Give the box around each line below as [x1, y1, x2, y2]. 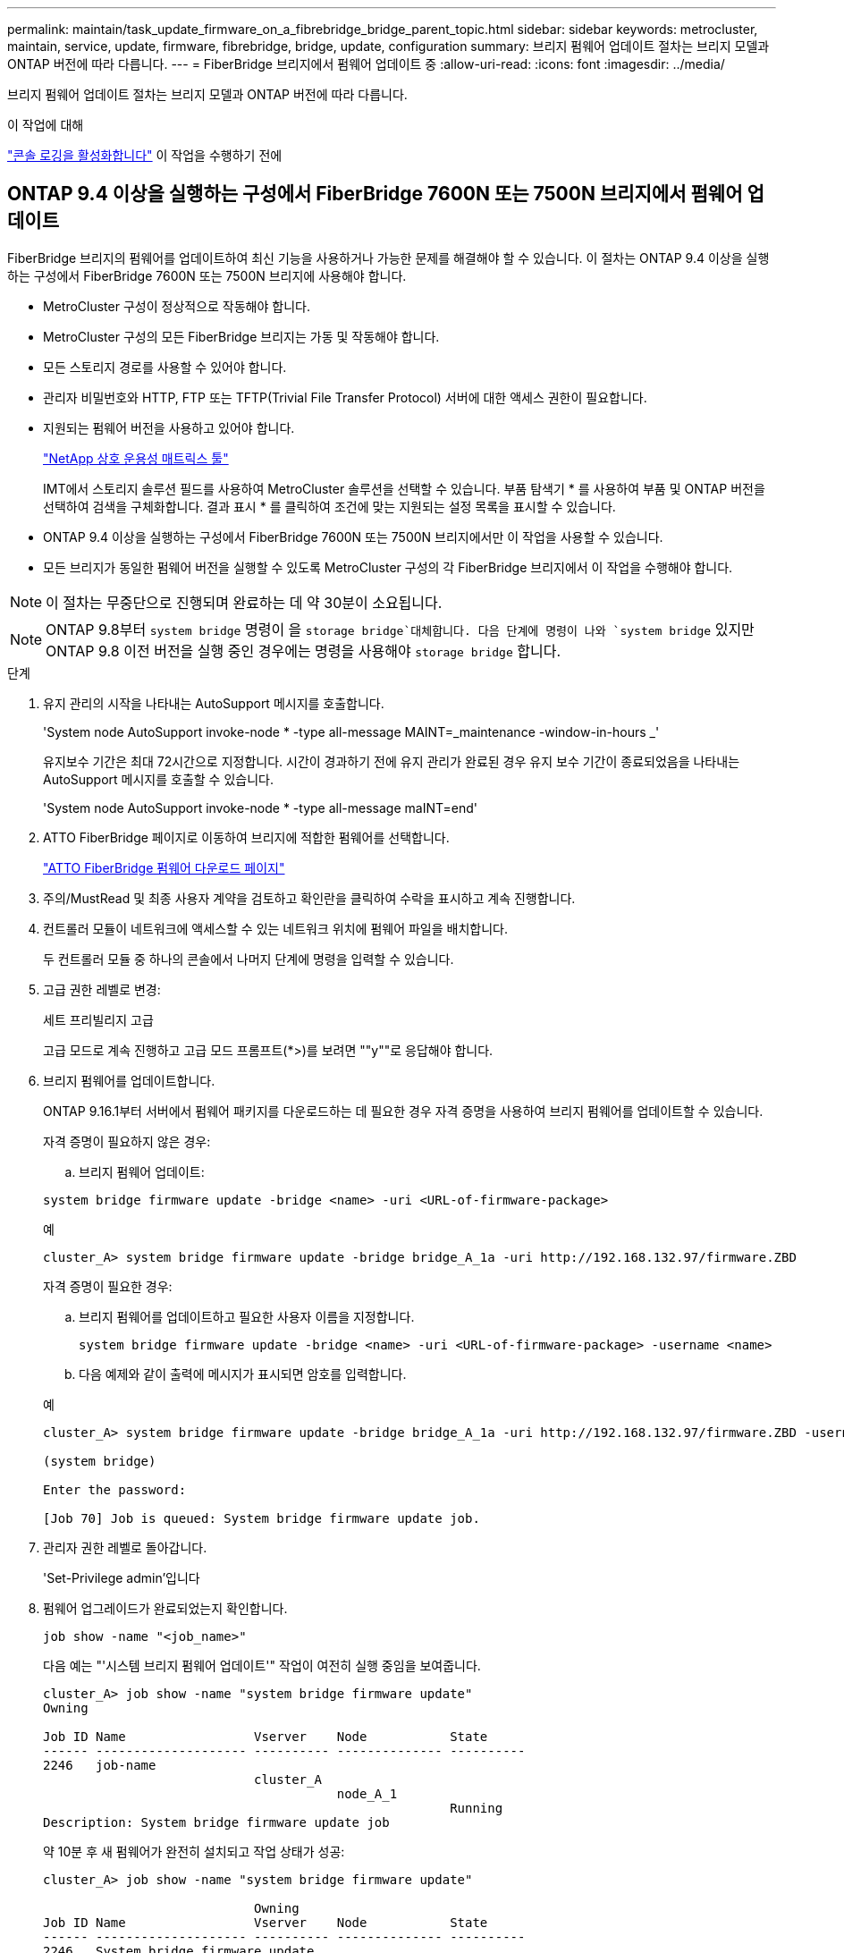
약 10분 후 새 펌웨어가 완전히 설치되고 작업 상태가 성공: [43, 1843, 345, 1859]
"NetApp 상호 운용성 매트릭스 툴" [43, 450, 229, 466]
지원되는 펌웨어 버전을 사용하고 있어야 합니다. [43, 419, 295, 435]
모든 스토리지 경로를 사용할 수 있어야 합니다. [43, 359, 287, 375]
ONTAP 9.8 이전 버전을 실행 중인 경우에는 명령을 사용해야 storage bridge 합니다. [46, 641, 561, 660]
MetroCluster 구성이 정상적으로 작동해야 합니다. [43, 298, 310, 314]
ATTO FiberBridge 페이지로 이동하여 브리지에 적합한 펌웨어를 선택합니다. [43, 829, 450, 845]
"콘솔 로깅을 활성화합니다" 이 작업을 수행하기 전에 [7, 148, 283, 163]
